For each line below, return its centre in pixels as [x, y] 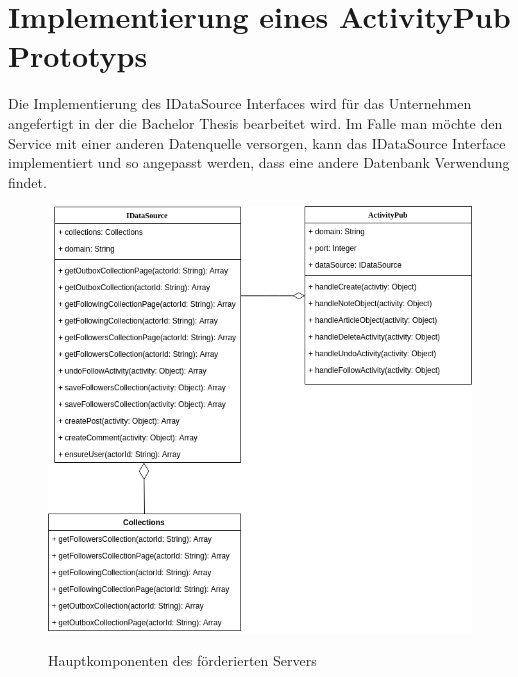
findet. [27, 181]
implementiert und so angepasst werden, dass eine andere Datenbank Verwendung [259, 162]
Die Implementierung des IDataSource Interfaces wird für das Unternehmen [240, 103]
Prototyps [78, 55]
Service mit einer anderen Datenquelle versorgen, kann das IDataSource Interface [257, 142]
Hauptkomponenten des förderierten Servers [182, 660]
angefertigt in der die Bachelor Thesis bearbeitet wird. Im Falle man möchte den [255, 122]
